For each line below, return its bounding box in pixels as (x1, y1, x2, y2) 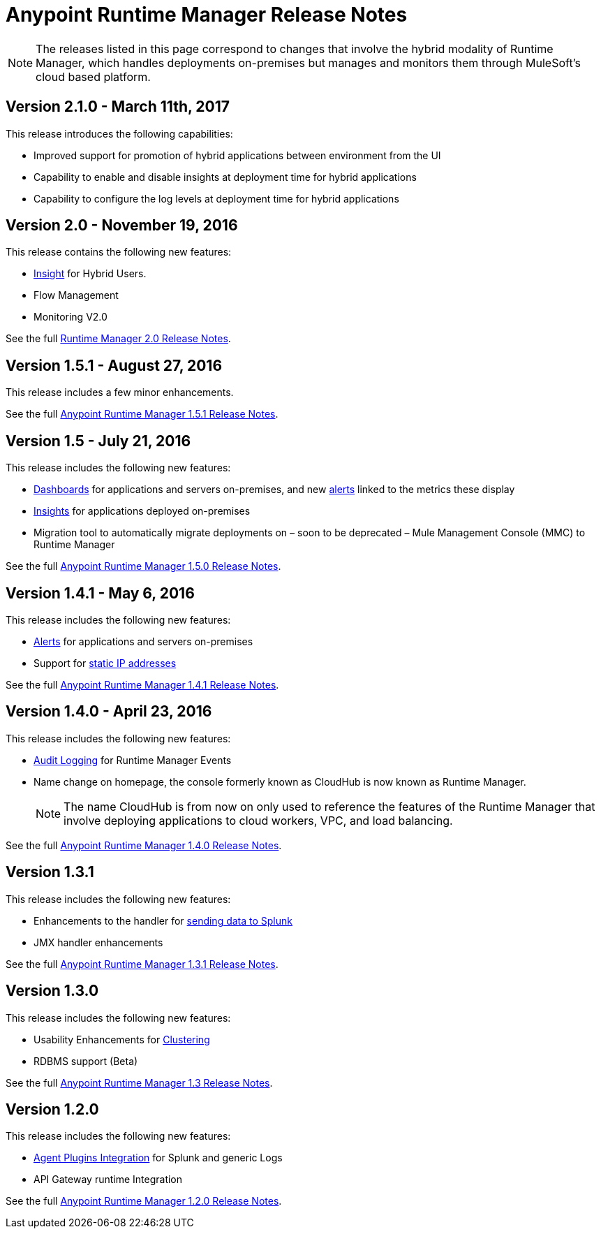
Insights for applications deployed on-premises (34, 505, 251, 517)
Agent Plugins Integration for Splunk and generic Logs (34, 1152, 283, 1164)
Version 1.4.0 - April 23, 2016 (6, 703, 212, 721)
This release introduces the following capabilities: (6, 127, 233, 140)
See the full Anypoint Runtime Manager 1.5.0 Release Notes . (6, 560, 281, 573)
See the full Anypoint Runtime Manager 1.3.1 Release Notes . (6, 957, 279, 970)
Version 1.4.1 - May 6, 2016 (6, 584, 195, 602)
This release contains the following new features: (6, 246, 232, 258)
